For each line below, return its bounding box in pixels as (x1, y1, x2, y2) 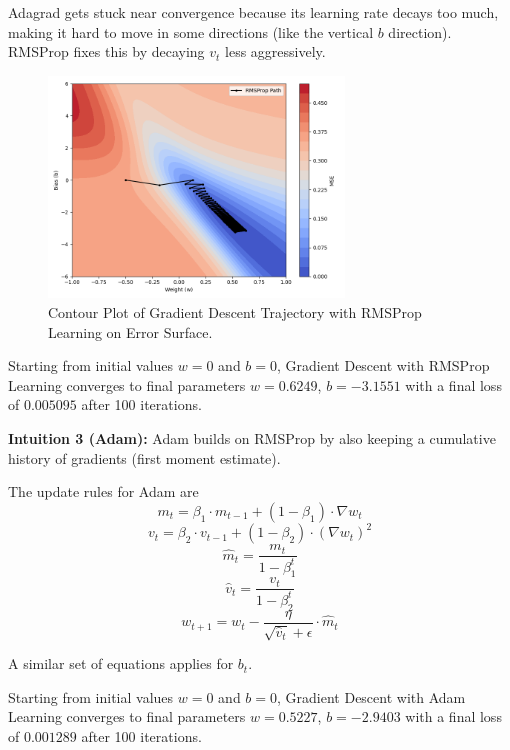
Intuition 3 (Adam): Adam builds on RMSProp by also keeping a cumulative (8, 427, 496, 448)
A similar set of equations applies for (8, 653, 234, 674)
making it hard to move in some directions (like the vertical (8, 21, 374, 42)
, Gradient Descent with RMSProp (277, 355, 490, 376)
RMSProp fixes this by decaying (8, 41, 205, 62)
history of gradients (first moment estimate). (8, 447, 281, 468)
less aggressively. (225, 41, 326, 62)
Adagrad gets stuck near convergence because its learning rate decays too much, (8, 2, 499, 22)
